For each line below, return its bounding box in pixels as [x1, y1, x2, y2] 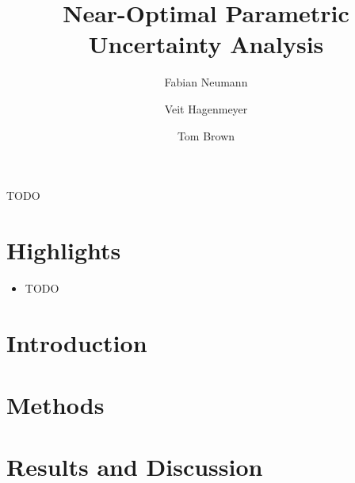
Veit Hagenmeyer [164, 100, 248, 117]
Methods [6, 388, 105, 420]
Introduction [6, 326, 147, 358]
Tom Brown [177, 127, 235, 144]
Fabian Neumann [164, 74, 248, 90]
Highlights [6, 233, 121, 266]
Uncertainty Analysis [88, 28, 324, 60]
